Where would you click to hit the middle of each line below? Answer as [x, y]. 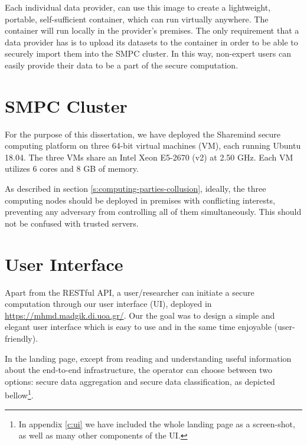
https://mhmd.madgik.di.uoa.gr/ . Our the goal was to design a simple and [140, 315]
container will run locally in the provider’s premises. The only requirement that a [152, 30]
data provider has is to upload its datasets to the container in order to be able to [151, 42]
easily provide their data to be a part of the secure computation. [122, 65]
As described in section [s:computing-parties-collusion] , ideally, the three [135, 189]
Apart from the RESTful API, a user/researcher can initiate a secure [130, 292]
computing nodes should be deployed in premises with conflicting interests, [140, 200]
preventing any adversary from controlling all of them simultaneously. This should [153, 212]
